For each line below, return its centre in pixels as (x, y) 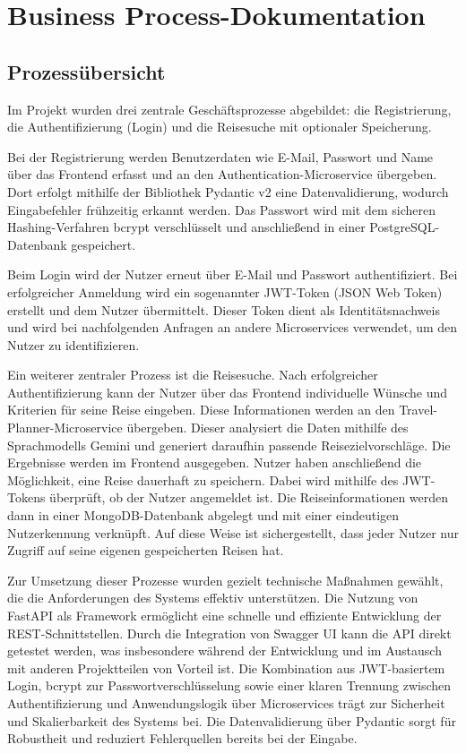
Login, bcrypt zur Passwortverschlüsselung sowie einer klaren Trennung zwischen (229, 685)
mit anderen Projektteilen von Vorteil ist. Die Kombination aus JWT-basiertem (226, 667)
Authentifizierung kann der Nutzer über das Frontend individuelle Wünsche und (228, 392)
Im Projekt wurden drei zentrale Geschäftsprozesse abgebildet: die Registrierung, (229, 109)
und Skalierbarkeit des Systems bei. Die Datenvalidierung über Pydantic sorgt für (232, 720)
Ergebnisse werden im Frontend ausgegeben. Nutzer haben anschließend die (215, 462)
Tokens (26, 497)
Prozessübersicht (86, 71)
